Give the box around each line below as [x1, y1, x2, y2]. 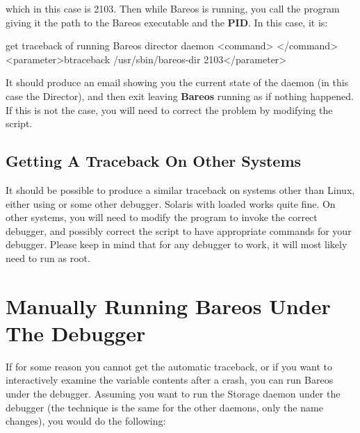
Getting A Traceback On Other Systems [6, 150, 302, 172]
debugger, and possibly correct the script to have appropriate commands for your [6, 223, 352, 238]
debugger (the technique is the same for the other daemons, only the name [6, 400, 323, 414]
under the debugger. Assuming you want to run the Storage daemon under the [6, 386, 341, 401]
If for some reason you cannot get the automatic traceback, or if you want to [6, 359, 333, 373]
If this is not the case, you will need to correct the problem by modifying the [6, 102, 333, 117]
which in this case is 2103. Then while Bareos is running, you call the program [6, 1, 340, 15]
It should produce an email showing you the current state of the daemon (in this [6, 75, 349, 90]
